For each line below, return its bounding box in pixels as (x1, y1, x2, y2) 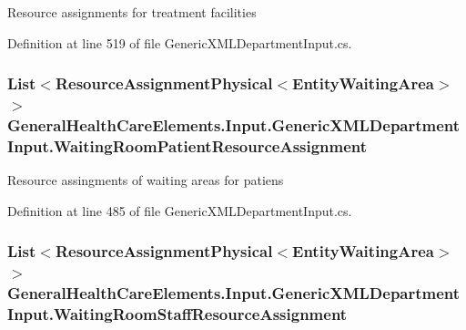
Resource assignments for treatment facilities (7, 3, 257, 21)
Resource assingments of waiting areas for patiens (7, 170, 284, 190)
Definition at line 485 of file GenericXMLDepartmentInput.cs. (7, 201, 352, 220)
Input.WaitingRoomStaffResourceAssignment (7, 303, 348, 325)
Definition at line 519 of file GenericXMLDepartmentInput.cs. (7, 33, 352, 52)
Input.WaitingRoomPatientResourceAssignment (7, 134, 368, 157)
